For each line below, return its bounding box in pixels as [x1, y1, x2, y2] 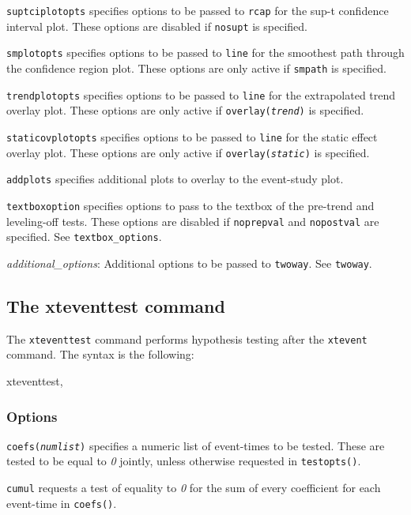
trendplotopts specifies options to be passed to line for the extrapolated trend [6, 86, 396, 103]
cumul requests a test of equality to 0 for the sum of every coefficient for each [6, 479, 381, 496]
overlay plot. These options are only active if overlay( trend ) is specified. [6, 102, 364, 118]
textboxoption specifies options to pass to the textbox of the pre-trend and [6, 197, 375, 213]
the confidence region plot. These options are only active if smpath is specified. [6, 59, 386, 76]
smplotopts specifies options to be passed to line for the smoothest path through [6, 44, 405, 61]
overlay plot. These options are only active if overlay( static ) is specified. [6, 144, 370, 160]
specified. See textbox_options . [6, 228, 162, 245]
